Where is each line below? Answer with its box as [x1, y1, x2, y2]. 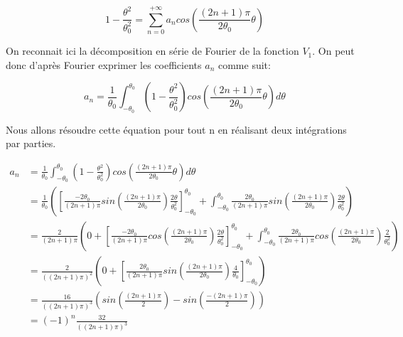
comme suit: [217, 57, 271, 72]
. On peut [312, 43, 355, 58]
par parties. [6, 136, 56, 151]
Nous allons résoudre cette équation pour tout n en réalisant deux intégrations [6, 122, 347, 137]
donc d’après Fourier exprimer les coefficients [6, 57, 202, 72]
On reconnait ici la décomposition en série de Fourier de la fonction [6, 43, 299, 58]
